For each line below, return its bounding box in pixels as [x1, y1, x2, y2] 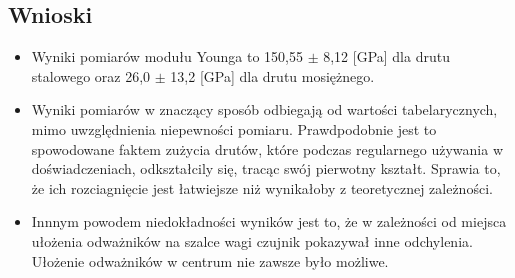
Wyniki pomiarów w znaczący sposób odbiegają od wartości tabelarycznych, [31, 99, 498, 120]
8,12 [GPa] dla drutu [323, 46, 450, 67]
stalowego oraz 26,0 [31, 65, 151, 86]
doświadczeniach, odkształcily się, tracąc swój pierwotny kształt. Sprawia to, [31, 158, 501, 179]
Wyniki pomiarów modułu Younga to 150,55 [31, 46, 303, 67]
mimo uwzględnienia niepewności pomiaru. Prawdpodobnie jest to [31, 118, 437, 139]
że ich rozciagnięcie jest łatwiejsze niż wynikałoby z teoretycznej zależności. [31, 177, 493, 198]
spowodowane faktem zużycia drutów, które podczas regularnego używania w [31, 138, 504, 159]
